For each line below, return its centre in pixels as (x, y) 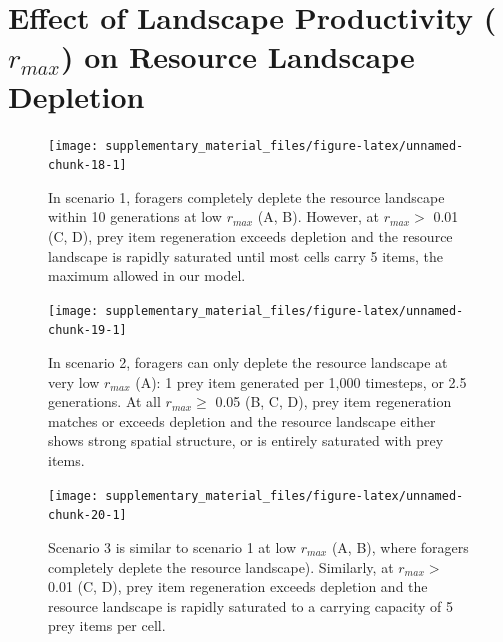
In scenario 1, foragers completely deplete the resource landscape (246, 196)
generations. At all (104, 401)
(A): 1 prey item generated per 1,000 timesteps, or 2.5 (301, 381)
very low (74, 381)
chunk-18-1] (87, 165)
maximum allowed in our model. (147, 275)
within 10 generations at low (135, 216)
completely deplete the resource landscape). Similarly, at (221, 566)
